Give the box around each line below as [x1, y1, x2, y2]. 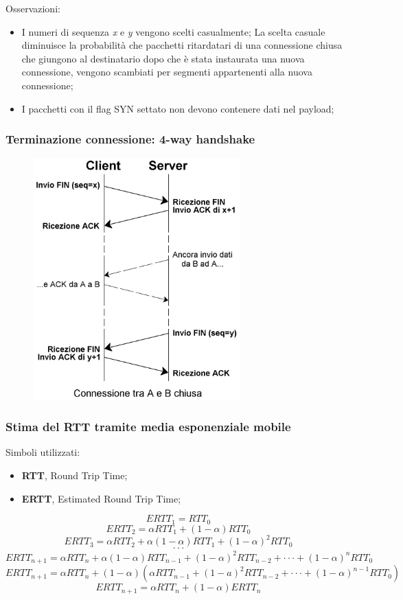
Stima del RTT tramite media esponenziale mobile [5, 418, 291, 435]
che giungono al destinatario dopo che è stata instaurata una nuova [21, 51, 305, 65]
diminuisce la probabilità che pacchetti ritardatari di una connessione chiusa [21, 38, 343, 52]
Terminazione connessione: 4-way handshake [5, 130, 255, 148]
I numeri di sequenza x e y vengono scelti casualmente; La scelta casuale [21, 24, 325, 38]
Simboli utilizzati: [5, 445, 80, 459]
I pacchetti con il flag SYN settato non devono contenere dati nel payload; [21, 101, 334, 115]
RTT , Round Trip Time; [21, 468, 128, 483]
